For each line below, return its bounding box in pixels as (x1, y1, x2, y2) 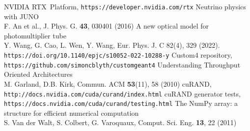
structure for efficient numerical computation (4, 107, 139, 118)
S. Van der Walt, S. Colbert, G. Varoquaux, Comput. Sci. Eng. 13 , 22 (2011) (4, 117, 237, 128)
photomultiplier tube (4, 30, 66, 40)
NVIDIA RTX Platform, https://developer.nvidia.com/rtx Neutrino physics (4, 1, 246, 11)
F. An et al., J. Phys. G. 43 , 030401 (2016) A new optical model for (4, 21, 209, 31)
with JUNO (4, 11, 39, 21)
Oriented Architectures (4, 69, 73, 79)
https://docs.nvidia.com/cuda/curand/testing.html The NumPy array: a (4, 98, 238, 108)
